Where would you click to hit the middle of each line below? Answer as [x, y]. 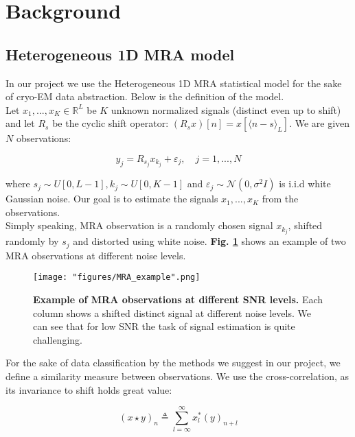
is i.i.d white [305, 184]
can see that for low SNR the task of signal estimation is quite [164, 326]
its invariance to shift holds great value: [89, 389]
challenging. [58, 339]
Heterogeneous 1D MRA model [120, 54]
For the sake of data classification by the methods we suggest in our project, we [173, 363]
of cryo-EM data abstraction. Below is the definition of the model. [145, 96]
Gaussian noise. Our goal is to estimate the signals [112, 199]
